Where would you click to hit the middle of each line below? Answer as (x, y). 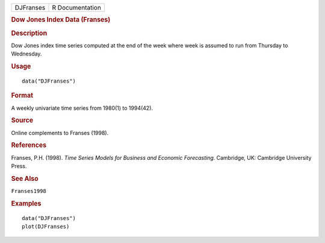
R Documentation (77, 8)
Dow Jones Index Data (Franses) (61, 20)
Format (22, 95)
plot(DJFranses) (46, 227)
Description (29, 33)
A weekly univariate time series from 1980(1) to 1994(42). (82, 108)
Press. (19, 166)
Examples (26, 203)
